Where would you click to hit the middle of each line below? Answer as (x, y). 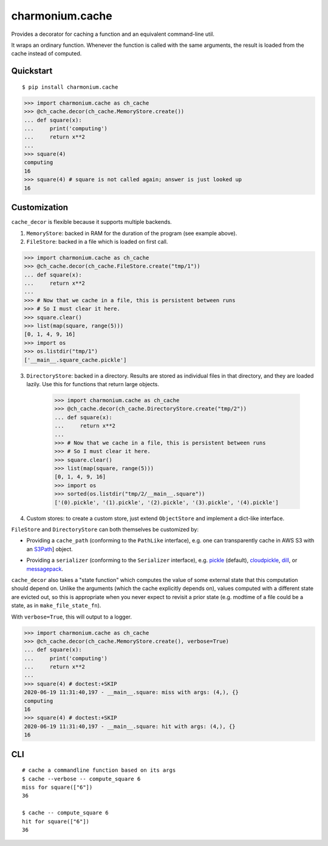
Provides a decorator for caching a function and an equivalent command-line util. (113, 34)
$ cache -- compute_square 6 (65, 813)
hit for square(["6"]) (56, 821)
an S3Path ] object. (50, 549)
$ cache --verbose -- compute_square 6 (81, 779)
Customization (40, 208)
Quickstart (32, 71)
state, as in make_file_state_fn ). (56, 606)
